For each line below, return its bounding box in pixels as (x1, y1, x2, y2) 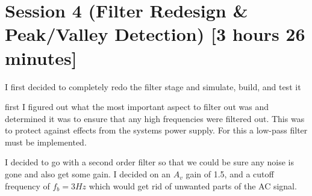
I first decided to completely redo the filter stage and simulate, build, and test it (5, 80, 301, 93)
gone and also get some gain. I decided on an (5, 168, 171, 180)
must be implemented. (5, 135, 87, 148)
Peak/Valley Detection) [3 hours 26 (5, 22, 305, 46)
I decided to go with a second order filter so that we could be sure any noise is (5, 156, 294, 168)
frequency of (5, 179, 50, 192)
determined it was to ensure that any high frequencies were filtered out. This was (5, 112, 305, 124)
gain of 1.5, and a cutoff (186, 168, 274, 180)
